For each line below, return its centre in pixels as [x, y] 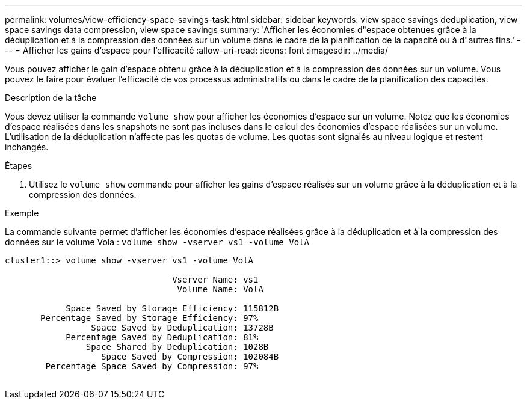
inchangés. [27, 147]
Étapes [19, 166]
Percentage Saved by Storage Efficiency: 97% [149, 318]
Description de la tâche [51, 98]
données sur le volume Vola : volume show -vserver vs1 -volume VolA [157, 242]
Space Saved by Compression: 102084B [190, 357]
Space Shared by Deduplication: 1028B [177, 347]
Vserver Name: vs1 [215, 280]
